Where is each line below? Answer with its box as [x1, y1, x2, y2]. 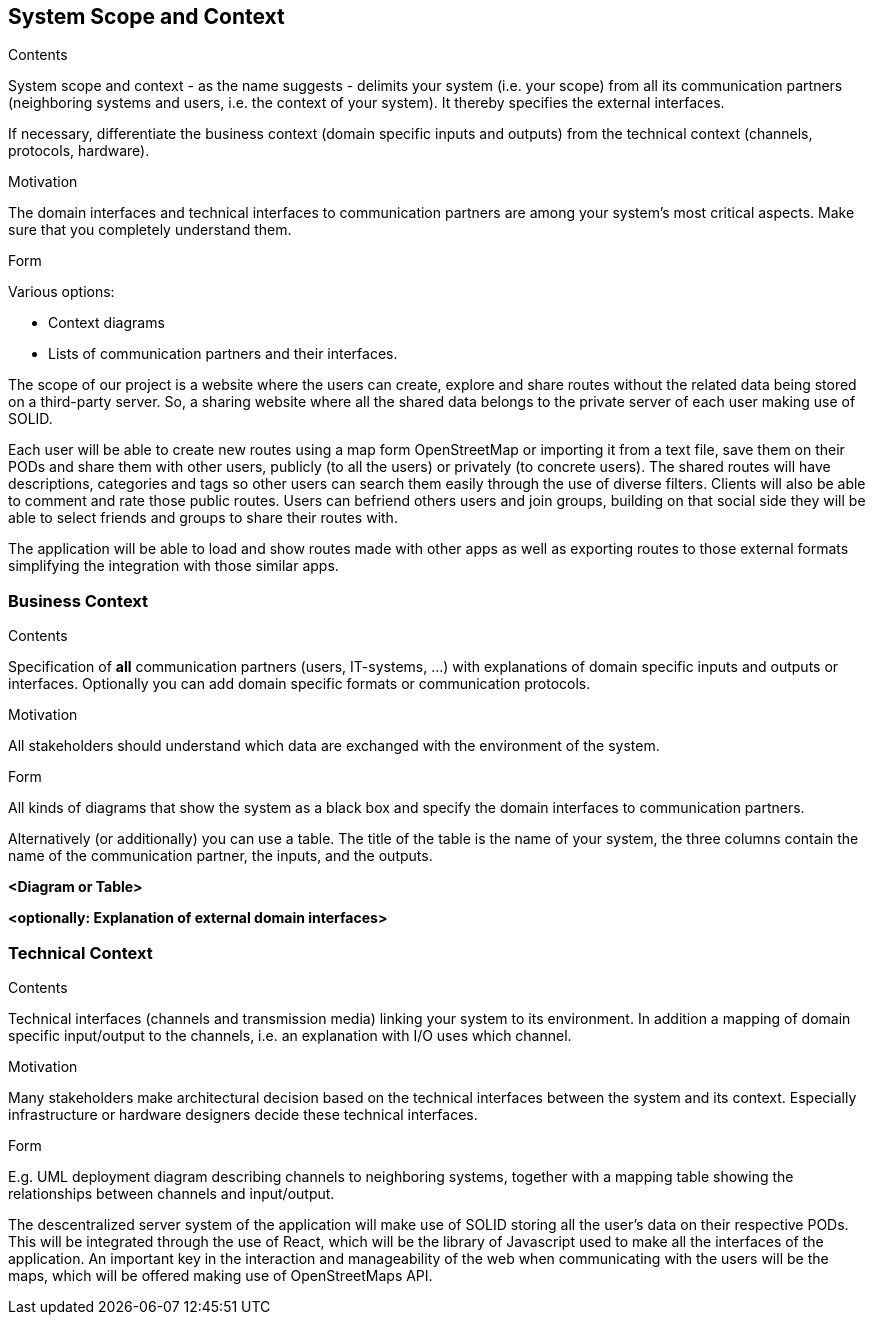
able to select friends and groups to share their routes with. [8, 509, 398, 527]
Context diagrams [48, 314, 165, 332]
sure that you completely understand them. [8, 221, 292, 239]
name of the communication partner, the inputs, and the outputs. [8, 847, 433, 865]
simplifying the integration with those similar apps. [8, 557, 339, 575]
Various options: [8, 283, 115, 301]
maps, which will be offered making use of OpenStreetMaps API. [8, 1266, 433, 1284]
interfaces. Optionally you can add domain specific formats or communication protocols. [8, 675, 591, 693]
